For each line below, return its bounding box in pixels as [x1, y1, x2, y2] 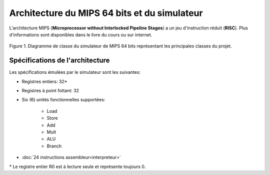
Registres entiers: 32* [21, 78, 67, 84]
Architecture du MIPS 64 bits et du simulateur [9, 7, 203, 18]
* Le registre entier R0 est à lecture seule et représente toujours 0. [9, 164, 146, 170]
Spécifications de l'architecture [9, 56, 110, 65]
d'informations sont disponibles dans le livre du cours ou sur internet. [9, 31, 152, 37]
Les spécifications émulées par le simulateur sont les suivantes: [9, 69, 141, 75]
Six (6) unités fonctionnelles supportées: [21, 97, 105, 103]
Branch [46, 143, 62, 149]
